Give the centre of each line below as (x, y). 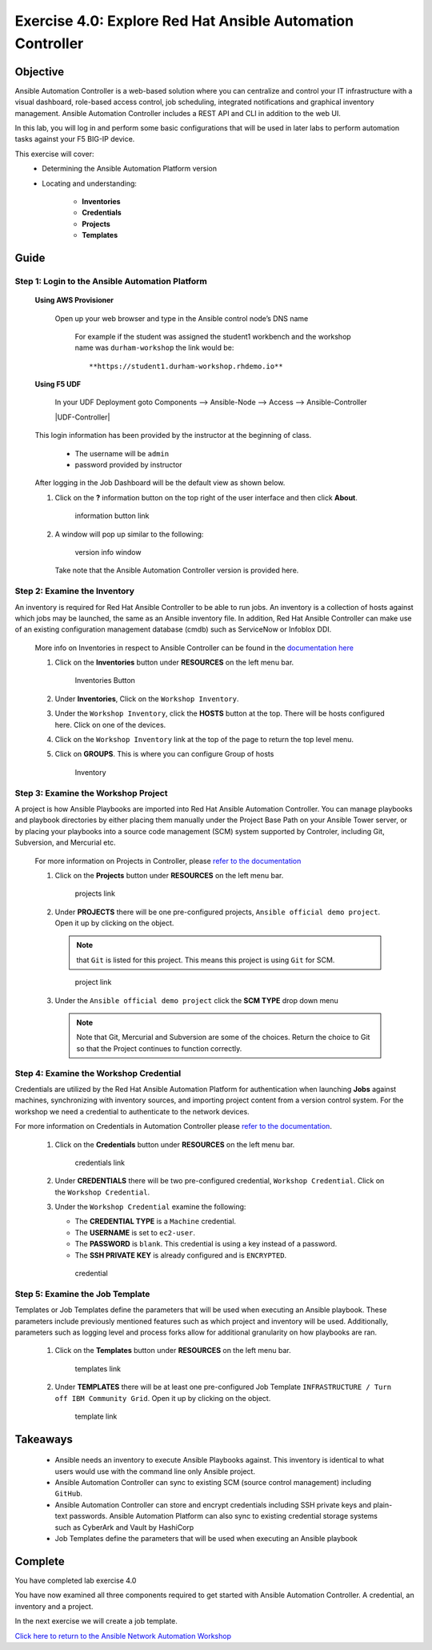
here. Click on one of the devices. (110, 725)
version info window (108, 552)
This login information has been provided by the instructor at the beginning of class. (173, 436)
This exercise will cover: (55, 154)
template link (96, 1416)
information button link (112, 516)
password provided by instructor (129, 465)
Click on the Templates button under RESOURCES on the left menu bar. (173, 1351)
